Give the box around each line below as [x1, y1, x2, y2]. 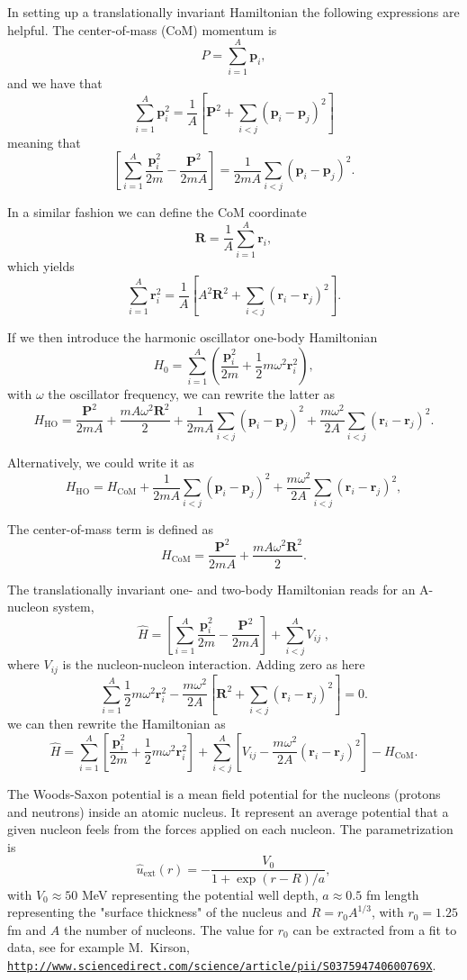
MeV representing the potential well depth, [82, 885, 319, 903]
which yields [7, 257, 75, 276]
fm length [365, 885, 419, 903]
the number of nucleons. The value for [64, 920, 274, 939]
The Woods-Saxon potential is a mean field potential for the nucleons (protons [7, 785, 441, 803]
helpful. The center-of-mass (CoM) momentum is [7, 20, 277, 39]
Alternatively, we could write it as [7, 452, 194, 471]
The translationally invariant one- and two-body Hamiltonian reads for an [7, 579, 416, 598]
